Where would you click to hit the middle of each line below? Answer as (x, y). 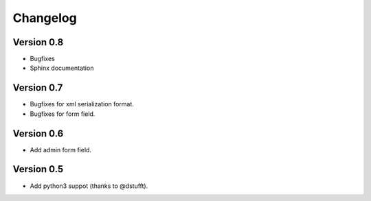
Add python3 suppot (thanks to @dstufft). (89, 186)
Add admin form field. (61, 150)
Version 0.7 (38, 88)
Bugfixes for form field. (63, 114)
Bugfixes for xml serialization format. (82, 104)
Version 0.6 (38, 133)
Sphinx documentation (62, 68)
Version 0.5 (38, 169)
